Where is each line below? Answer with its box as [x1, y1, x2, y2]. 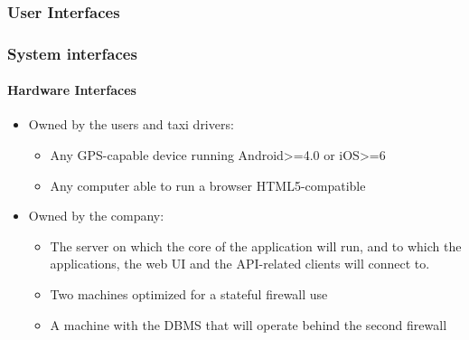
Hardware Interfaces [7, 80, 136, 99]
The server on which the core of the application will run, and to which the [50, 236, 462, 255]
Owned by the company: [28, 206, 164, 225]
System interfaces [7, 42, 137, 64]
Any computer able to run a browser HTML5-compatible [50, 175, 366, 194]
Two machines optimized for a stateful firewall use [50, 285, 328, 304]
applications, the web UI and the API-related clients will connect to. [50, 254, 430, 273]
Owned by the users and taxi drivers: [28, 115, 234, 134]
